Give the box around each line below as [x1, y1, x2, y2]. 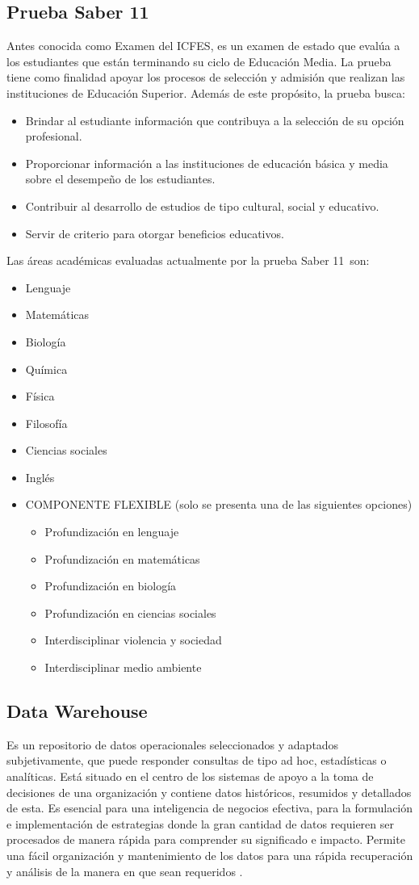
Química [25, 360, 68, 377]
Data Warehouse [6, 698, 148, 724]
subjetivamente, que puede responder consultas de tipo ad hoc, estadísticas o [6, 752, 387, 769]
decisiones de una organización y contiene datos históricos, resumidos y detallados [6, 783, 412, 800]
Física [25, 388, 55, 405]
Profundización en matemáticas [44, 550, 200, 567]
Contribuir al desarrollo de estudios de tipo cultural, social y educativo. [25, 197, 379, 214]
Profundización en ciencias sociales [44, 604, 216, 621]
